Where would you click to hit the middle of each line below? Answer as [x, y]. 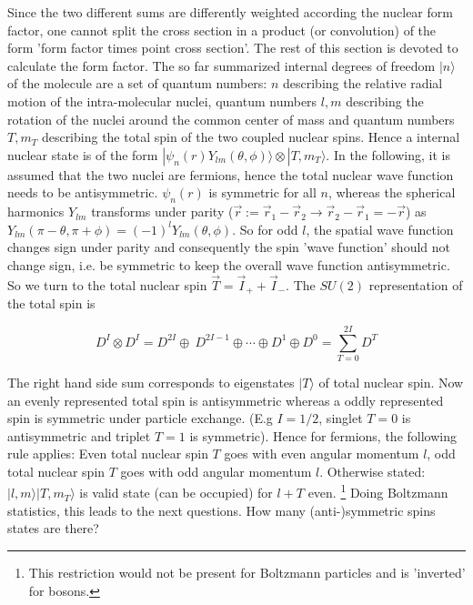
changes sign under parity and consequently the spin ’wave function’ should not [229, 247]
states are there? [53, 528]
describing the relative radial [363, 83]
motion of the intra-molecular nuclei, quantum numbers [162, 101]
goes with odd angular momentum [216, 471]
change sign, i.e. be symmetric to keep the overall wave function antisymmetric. [229, 264]
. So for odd [265, 229]
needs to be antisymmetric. [83, 192]
